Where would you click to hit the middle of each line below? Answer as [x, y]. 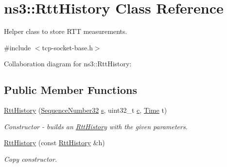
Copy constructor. [31, 159]
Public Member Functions [70, 90]
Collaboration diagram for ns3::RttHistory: [68, 64]
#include [17, 47]
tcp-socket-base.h [67, 47]
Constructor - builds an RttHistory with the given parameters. [96, 126]
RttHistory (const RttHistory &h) [54, 143]
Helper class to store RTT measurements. [66, 31]
